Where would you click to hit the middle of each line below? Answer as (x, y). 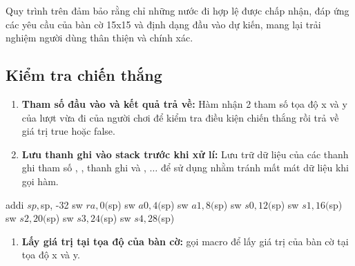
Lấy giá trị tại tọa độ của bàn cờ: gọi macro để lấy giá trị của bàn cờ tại (185, 241)
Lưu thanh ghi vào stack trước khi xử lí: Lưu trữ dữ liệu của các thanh (185, 154)
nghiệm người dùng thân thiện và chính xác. (99, 38)
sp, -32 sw (61, 204)
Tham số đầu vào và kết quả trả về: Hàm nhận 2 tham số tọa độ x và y (184, 103)
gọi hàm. (40, 181)
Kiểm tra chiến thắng (84, 75)
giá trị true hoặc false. (68, 131)
